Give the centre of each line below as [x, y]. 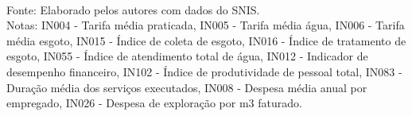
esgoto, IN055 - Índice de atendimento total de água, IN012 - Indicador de [187, 56]
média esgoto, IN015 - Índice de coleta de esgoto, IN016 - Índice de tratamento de [206, 40]
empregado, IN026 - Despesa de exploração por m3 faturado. [154, 103]
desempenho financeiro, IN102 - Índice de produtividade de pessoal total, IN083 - [204, 71]
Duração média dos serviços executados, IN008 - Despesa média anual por [187, 87]
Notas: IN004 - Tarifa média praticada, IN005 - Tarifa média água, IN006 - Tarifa [206, 25]
